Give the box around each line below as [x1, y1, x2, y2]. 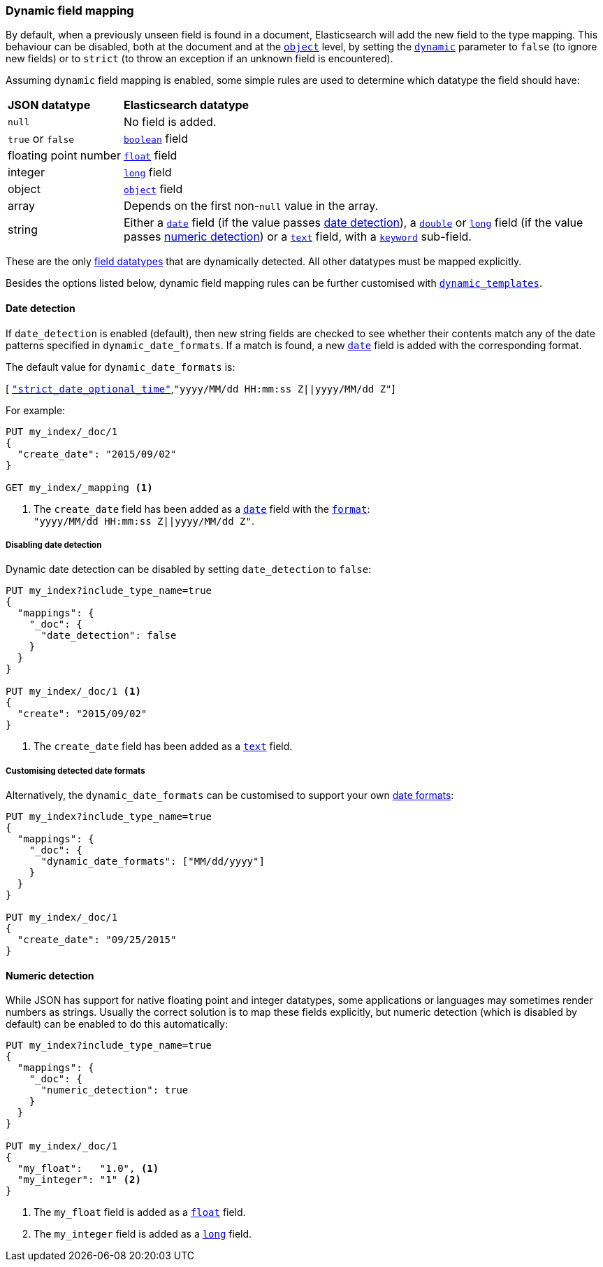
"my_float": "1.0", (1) [17, 1163, 159, 1175]
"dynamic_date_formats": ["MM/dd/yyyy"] [41, 856, 265, 868]
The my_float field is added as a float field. [34, 1206, 246, 1219]
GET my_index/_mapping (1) [6, 481, 153, 493]
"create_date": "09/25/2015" [17, 934, 177, 946]
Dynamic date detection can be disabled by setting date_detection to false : [6, 563, 372, 576]
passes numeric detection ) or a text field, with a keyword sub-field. [123, 229, 472, 244]
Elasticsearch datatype [123, 98, 249, 113]
